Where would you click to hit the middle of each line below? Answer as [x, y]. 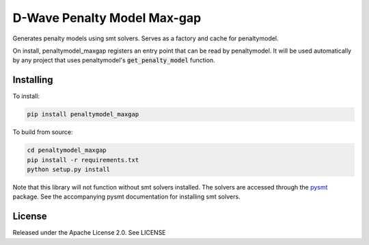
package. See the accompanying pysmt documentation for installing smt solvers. [126, 197]
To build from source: [43, 132]
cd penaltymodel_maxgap [67, 150]
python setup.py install [69, 169]
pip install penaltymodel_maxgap [83, 114]
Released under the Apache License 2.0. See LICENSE [90, 233]
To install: [26, 96]
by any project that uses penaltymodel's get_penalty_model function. [114, 60]
